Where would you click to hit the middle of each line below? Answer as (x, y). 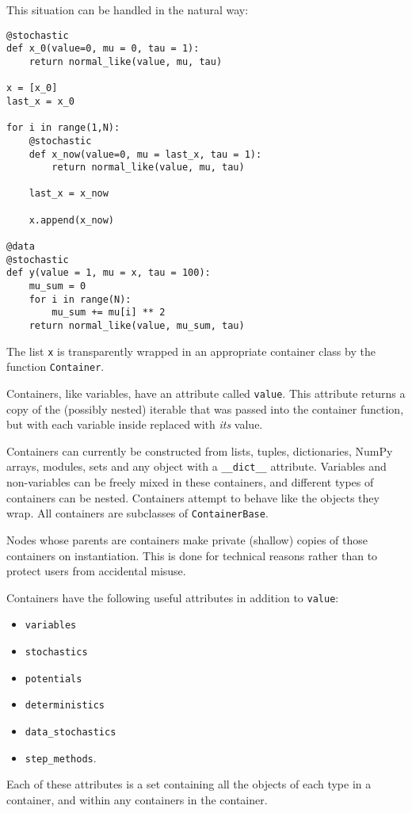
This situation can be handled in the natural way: (128, 10)
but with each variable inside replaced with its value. (135, 424)
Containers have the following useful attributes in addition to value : (173, 597)
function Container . (55, 366)
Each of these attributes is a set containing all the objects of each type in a (189, 784)
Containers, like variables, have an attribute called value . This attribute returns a (206, 393)
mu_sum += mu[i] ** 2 (109, 313)
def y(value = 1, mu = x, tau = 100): (109, 273)
